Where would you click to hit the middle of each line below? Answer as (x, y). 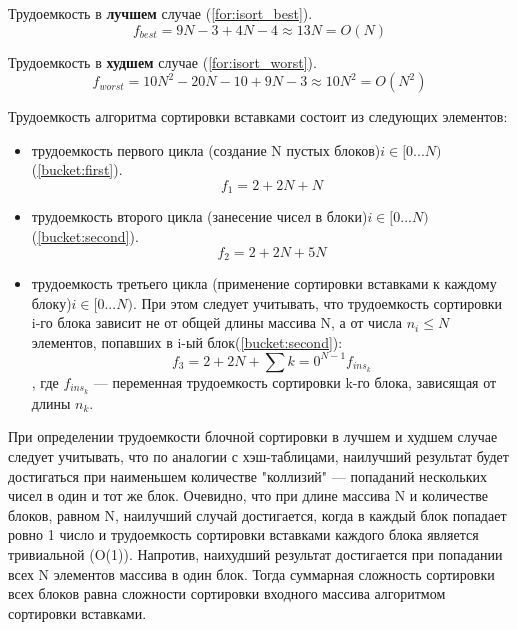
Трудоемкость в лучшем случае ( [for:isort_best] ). (160, 13)
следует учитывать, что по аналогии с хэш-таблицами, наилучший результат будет (258, 455)
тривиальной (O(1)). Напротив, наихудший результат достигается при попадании (255, 553)
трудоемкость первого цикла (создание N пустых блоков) (206, 149)
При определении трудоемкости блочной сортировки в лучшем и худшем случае (253, 436)
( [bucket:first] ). (77, 169)
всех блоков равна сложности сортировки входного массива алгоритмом (227, 593)
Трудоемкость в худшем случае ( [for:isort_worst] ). (162, 61)
